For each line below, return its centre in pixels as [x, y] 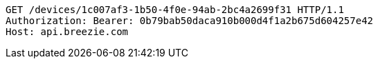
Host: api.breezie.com [67, 32]
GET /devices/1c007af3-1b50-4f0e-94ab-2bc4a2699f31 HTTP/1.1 [175, 10]
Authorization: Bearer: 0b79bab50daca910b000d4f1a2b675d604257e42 [190, 21]
